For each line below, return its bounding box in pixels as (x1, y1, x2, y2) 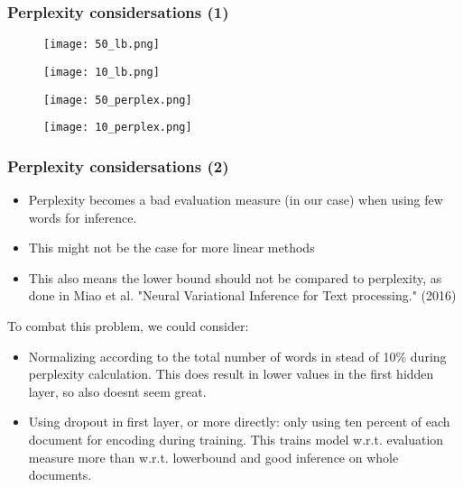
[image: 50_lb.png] (43, 38, 160, 51)
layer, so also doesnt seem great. (28, 381, 207, 400)
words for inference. (28, 207, 137, 226)
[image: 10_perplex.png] (43, 121, 192, 134)
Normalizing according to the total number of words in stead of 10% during (28, 346, 447, 365)
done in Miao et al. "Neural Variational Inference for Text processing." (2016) (28, 286, 457, 305)
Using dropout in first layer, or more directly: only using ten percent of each (28, 412, 450, 431)
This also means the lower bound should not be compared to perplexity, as (28, 268, 442, 287)
